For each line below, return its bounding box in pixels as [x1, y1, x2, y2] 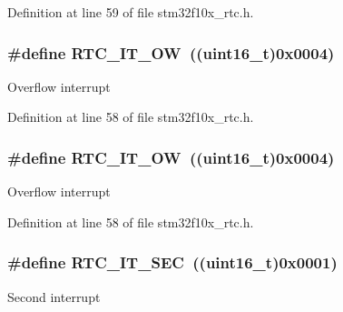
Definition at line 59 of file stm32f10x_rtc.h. [7, 3, 254, 21]
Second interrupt [7, 287, 101, 306]
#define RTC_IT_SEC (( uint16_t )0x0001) [7, 251, 338, 274]
